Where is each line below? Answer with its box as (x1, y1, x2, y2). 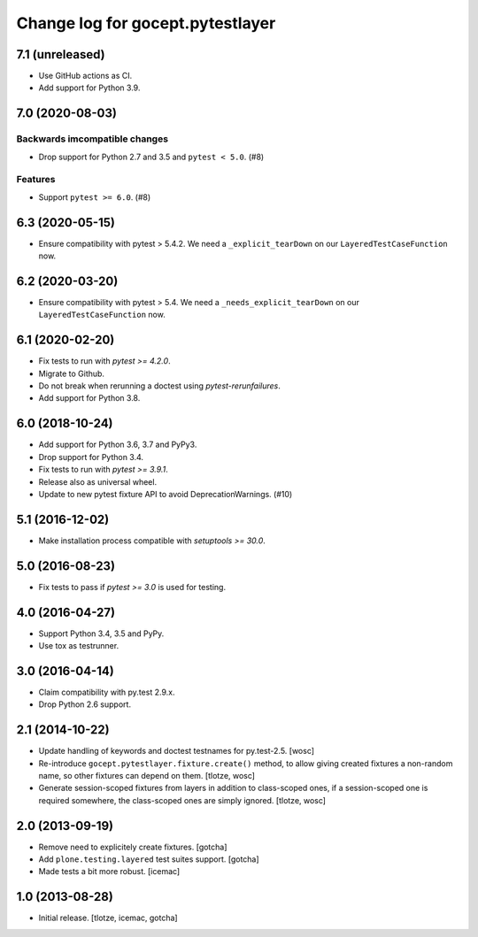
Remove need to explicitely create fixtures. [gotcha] (38, 841, 227, 852)
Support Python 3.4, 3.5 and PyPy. (38, 628, 165, 639)
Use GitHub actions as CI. (38, 71, 133, 81)
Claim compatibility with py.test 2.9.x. (38, 687, 175, 697)
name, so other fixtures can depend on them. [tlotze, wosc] (38, 770, 256, 780)
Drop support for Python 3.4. (38, 451, 144, 462)
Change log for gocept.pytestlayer (16, 13, 276, 33)
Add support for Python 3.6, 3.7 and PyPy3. (38, 439, 197, 450)
